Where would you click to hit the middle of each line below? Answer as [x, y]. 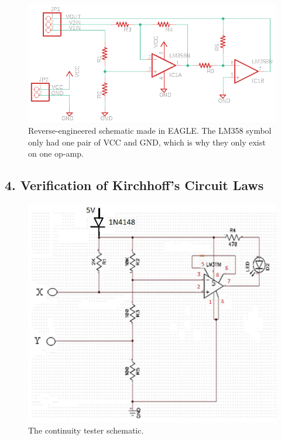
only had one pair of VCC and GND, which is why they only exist [147, 142]
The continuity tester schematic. [86, 430]
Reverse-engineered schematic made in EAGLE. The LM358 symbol [150, 131]
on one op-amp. [56, 153]
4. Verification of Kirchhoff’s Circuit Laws [134, 185]
